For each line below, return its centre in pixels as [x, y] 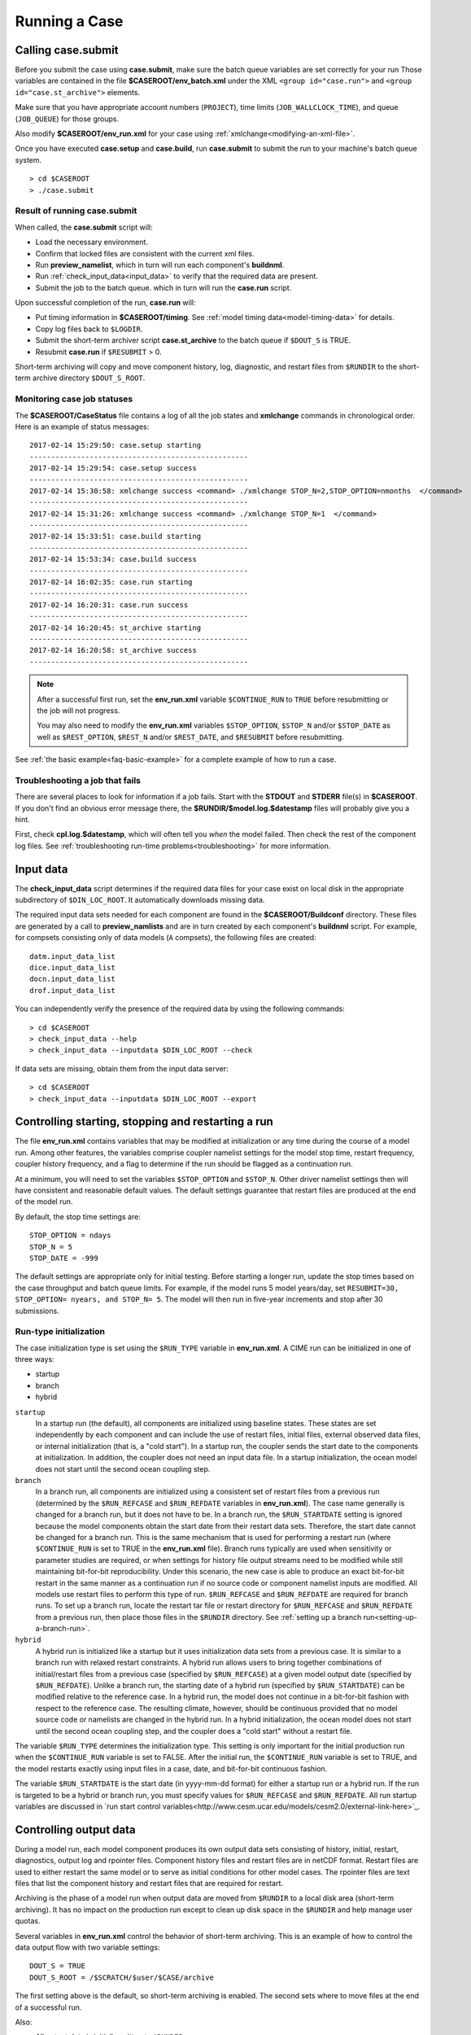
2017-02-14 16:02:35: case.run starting [111, 582]
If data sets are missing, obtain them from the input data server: [122, 1068]
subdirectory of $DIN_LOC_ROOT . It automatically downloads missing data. [140, 900]
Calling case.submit [67, 50]
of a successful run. [48, 2007]
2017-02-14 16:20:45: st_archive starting [116, 628]
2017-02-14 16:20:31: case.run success [109, 605]
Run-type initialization [60, 1332]
